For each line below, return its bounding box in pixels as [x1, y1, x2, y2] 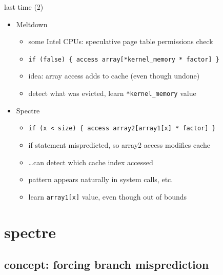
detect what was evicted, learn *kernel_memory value [28, 88, 196, 99]
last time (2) [4, 2, 44, 12]
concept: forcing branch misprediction [4, 257, 209, 272]
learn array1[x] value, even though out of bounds [28, 191, 187, 202]
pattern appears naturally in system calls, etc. [28, 174, 173, 185]
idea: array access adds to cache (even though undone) [28, 70, 200, 81]
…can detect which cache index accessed [28, 156, 153, 167]
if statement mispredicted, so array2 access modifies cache [28, 139, 210, 150]
